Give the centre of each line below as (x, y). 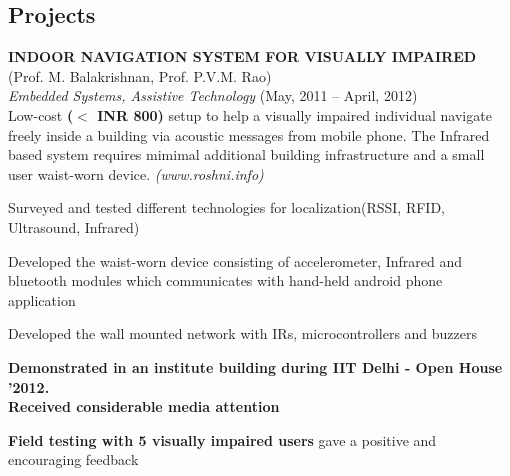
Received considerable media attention (144, 406)
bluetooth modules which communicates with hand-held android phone (225, 280)
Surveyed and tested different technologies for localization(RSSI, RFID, (227, 207)
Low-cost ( (41, 114)
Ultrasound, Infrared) (74, 226)
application (42, 299)
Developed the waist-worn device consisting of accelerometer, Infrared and (235, 260)
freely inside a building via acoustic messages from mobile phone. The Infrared (249, 134)
